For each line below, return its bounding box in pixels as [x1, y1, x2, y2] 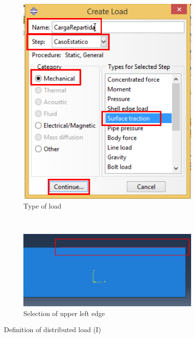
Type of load [23, 200, 61, 211]
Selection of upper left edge [23, 308, 105, 318]
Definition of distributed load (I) [4, 324, 101, 335]
